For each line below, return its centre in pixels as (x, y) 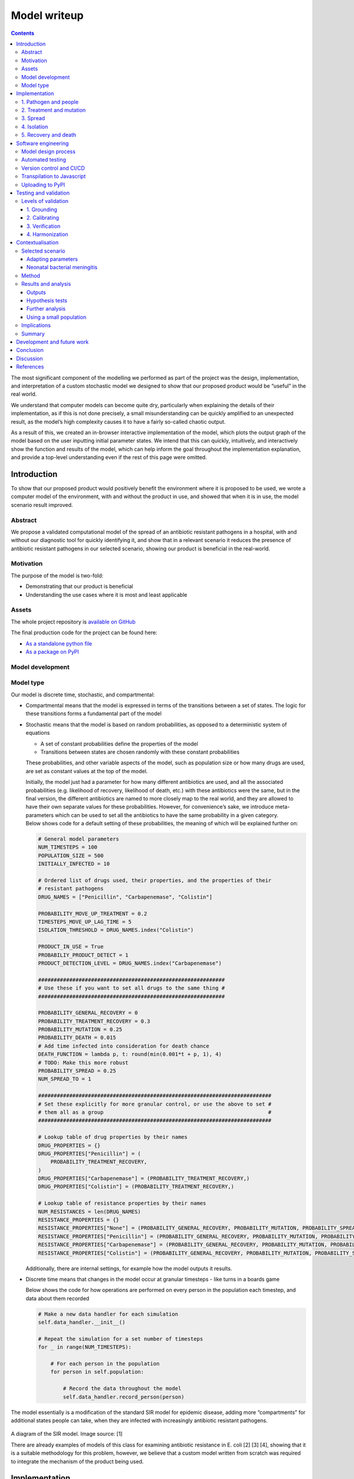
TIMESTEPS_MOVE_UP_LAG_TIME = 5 (85, 922)
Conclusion (30, 350)
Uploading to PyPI (43, 185)
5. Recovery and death (49, 135)
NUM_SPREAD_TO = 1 (65, 1079)
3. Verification (44, 226)
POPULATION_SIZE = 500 (71, 855)
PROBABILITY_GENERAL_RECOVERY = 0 (88, 1013)
